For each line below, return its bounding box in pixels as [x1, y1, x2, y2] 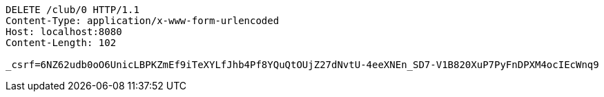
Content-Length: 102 [6, 37, 117, 48]
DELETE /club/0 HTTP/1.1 [6, 4, 139, 15]
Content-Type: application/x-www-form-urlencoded [6, 15, 280, 26]
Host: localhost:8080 [6, 26, 122, 37]
